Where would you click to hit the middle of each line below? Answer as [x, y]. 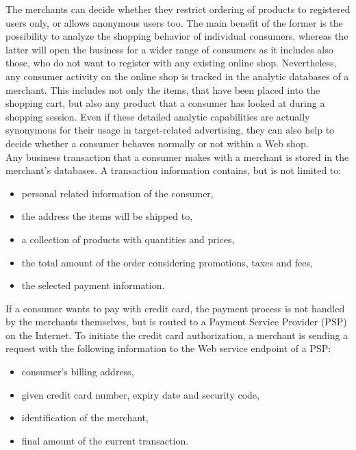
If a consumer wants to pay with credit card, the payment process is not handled [175, 308]
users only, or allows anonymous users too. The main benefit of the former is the [174, 22]
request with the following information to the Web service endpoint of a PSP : [168, 348]
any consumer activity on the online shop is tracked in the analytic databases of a [177, 76]
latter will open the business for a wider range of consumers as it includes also [169, 49]
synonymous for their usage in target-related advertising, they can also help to [170, 130]
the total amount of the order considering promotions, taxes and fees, [167, 262]
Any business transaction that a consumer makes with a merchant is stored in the [177, 157]
